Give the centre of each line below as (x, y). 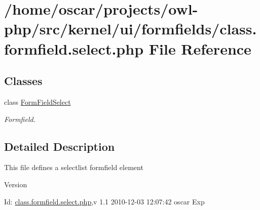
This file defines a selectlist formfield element (74, 167)
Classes (23, 81)
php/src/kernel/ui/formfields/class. (131, 29)
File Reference (200, 48)
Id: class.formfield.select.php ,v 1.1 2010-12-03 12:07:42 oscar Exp (104, 201)
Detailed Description (60, 146)
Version (16, 184)
